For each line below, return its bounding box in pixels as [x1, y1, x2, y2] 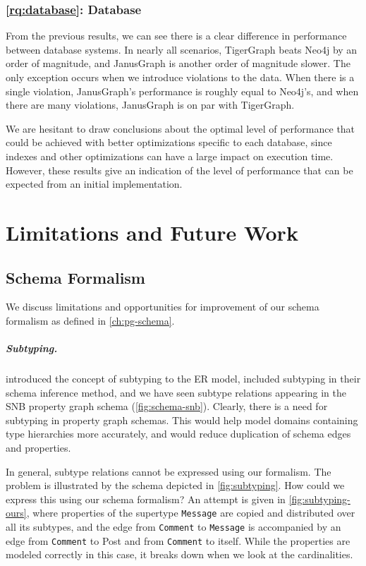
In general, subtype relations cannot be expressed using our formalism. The [6, 464, 331, 478]
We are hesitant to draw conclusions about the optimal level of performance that [6, 121, 355, 136]
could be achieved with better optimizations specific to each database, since [6, 135, 332, 150]
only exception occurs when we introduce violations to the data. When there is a [6, 70, 355, 84]
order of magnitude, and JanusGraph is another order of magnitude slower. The [6, 56, 350, 71]
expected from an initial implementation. [6, 176, 183, 191]
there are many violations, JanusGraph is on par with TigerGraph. [6, 97, 295, 112]
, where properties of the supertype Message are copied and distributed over [26, 505, 355, 520]
